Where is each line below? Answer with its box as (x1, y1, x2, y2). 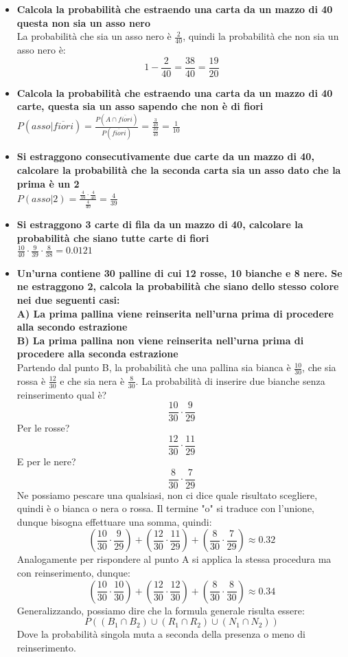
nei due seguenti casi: (16, 293, 120, 307)
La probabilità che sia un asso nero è (16, 29, 172, 43)
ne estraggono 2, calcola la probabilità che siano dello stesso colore (16, 279, 339, 293)
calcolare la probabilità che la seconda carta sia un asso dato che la (16, 163, 341, 177)
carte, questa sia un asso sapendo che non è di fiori (16, 99, 264, 113)
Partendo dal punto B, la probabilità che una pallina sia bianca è (16, 360, 291, 375)
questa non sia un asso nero (16, 15, 150, 30)
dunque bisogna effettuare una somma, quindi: (16, 514, 212, 528)
